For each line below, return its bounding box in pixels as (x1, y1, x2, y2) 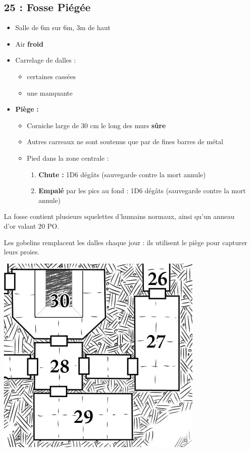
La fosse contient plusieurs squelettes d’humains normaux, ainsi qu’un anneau (4, 211, 235, 221)
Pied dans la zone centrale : (27, 152, 109, 163)
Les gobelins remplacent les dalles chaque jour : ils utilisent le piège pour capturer (4, 237, 248, 247)
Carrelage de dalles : (15, 55, 76, 65)
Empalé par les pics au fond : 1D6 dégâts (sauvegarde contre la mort (38, 185, 246, 196)
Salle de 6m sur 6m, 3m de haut (15, 22, 110, 33)
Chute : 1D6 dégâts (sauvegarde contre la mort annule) (38, 169, 206, 179)
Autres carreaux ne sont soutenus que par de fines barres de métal (27, 136, 223, 147)
